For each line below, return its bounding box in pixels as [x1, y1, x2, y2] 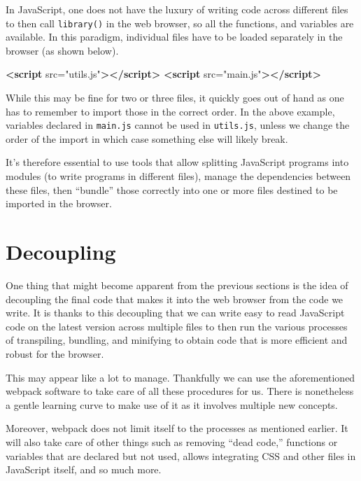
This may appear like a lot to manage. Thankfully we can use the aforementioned [6, 370, 355, 384]
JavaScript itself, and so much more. [6, 462, 162, 477]
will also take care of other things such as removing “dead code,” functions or [6, 434, 338, 449]
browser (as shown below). [6, 43, 119, 57]
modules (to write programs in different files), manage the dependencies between [6, 169, 351, 183]
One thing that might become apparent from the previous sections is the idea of [6, 277, 348, 292]
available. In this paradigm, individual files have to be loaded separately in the [6, 29, 343, 44]
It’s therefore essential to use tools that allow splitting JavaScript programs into [6, 155, 349, 169]
